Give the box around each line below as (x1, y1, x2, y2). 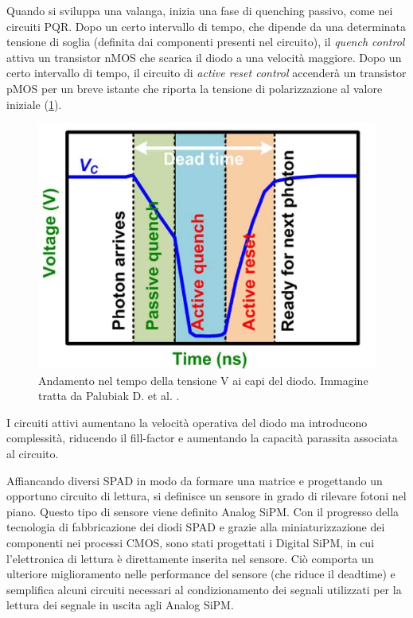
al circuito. (6, 445, 59, 461)
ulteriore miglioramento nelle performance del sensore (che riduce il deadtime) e (6, 566, 395, 582)
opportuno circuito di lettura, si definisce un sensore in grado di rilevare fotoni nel (6, 488, 407, 504)
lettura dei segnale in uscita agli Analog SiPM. (6, 597, 234, 613)
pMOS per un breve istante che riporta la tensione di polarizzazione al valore (6, 80, 383, 96)
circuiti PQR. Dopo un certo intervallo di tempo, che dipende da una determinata (6, 17, 407, 34)
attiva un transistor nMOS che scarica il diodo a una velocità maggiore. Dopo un (6, 49, 402, 65)
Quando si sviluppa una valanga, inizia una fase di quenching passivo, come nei (6, 2, 393, 18)
